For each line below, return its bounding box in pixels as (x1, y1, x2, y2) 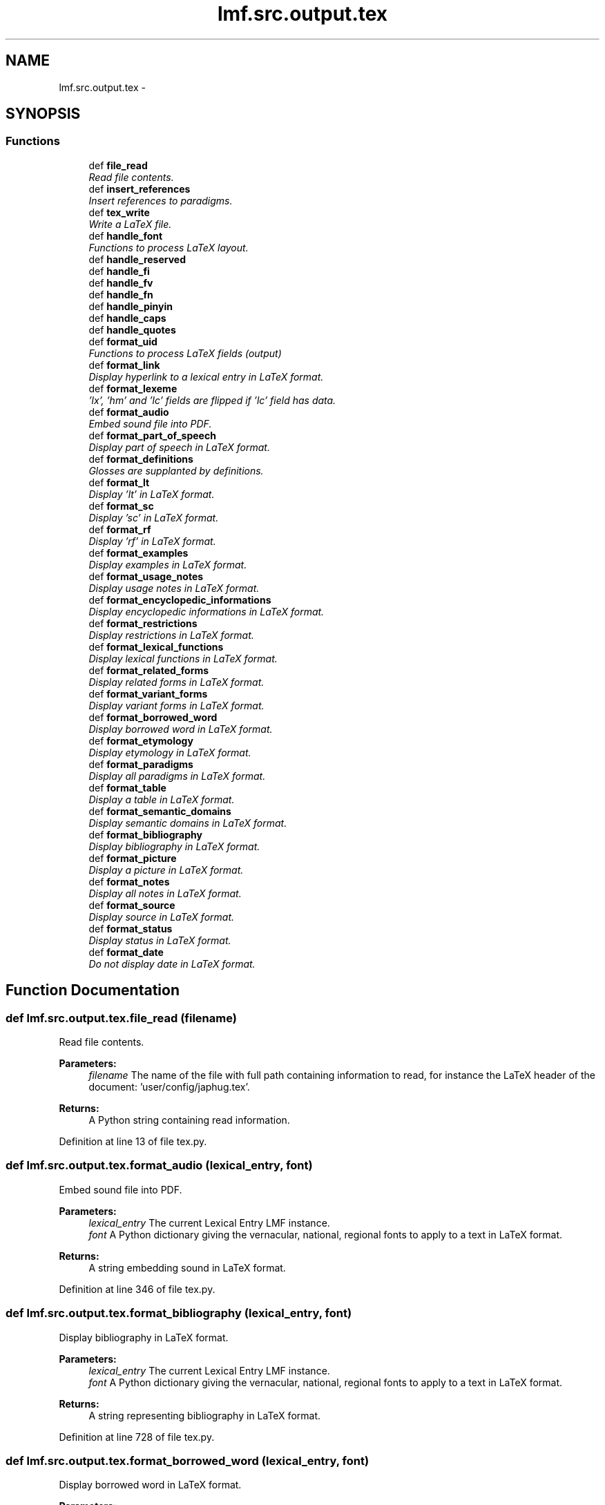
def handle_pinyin (88, 300, 173, 312)
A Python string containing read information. (88, 1114, 290, 1127)
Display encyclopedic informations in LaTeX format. (88, 605, 325, 617)
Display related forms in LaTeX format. (88, 675, 265, 688)
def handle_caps (88, 311, 166, 324)
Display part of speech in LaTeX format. (88, 441, 270, 453)
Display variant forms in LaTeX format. (88, 699, 265, 711)
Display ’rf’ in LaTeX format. (88, 535, 216, 547)
